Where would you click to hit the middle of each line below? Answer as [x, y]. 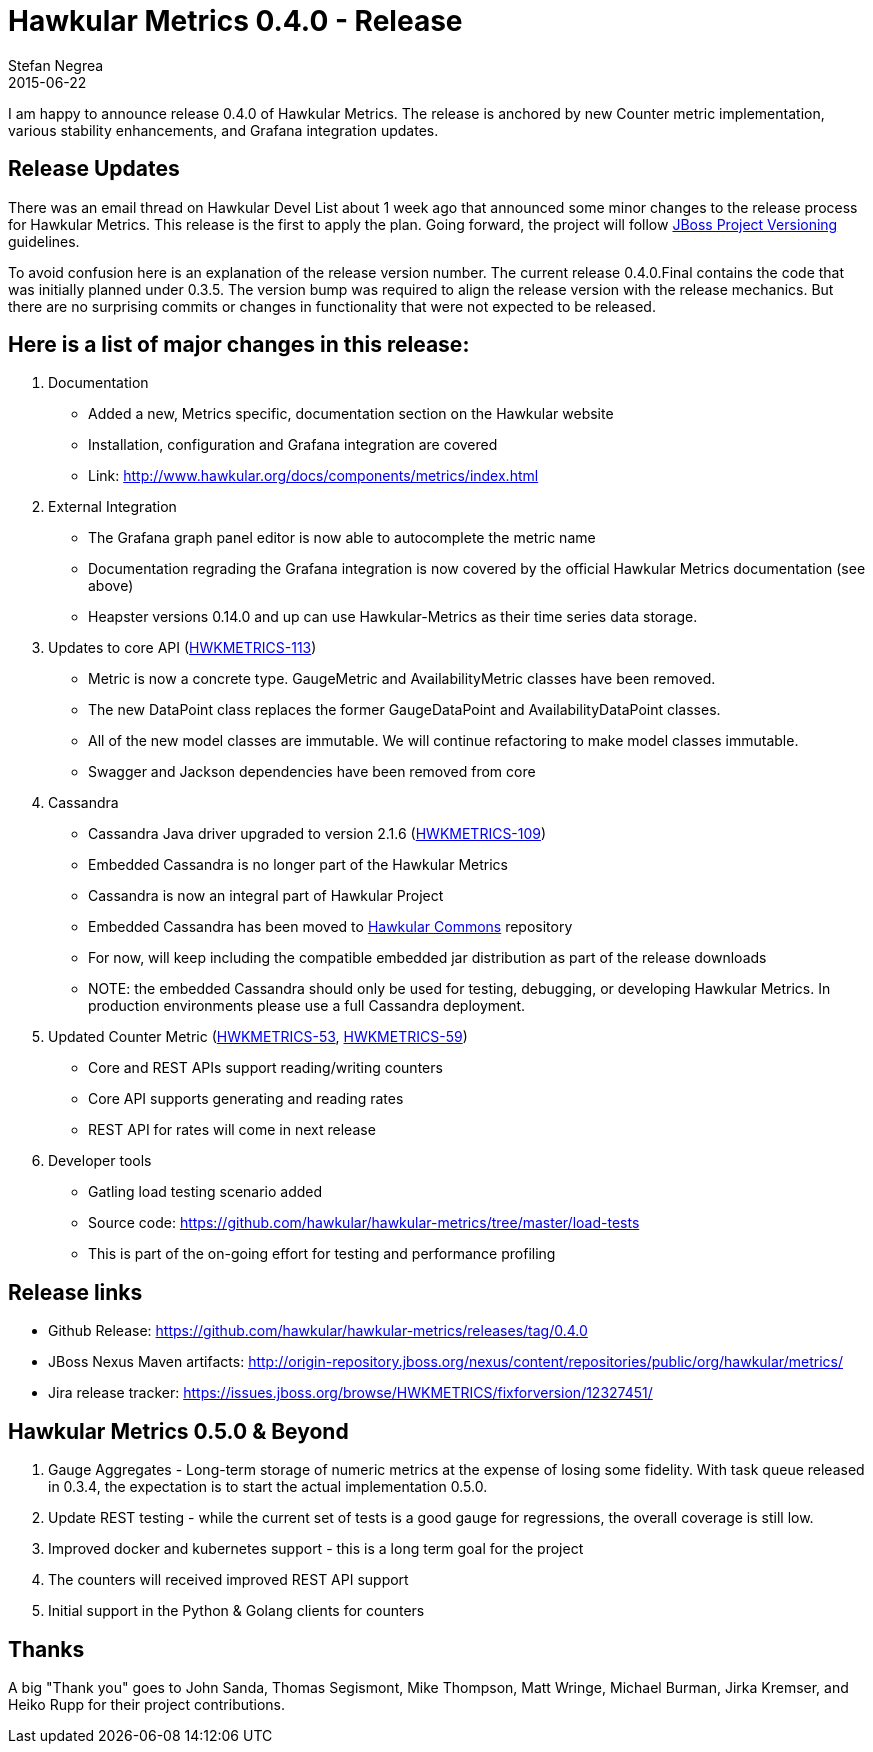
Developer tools [100, 1161]
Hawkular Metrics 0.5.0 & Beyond [178, 1431]
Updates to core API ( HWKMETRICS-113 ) [182, 648]
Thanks [46, 1649]
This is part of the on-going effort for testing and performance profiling [322, 1254]
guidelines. [44, 241]
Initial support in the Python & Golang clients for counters [236, 1611]
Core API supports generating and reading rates [246, 1099]
